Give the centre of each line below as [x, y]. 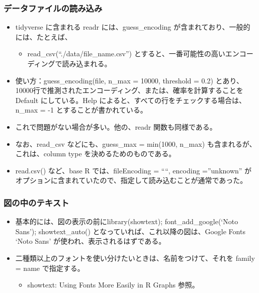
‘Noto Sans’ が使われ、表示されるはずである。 [91, 241]
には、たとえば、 [44, 36]
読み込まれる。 [87, 63]
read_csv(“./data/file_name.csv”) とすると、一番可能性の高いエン [133, 54]
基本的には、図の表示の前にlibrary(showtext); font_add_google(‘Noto [127, 221]
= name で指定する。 [50, 268]
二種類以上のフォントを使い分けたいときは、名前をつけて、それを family [135, 258]
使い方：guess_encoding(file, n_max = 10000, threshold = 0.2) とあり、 [129, 80]
